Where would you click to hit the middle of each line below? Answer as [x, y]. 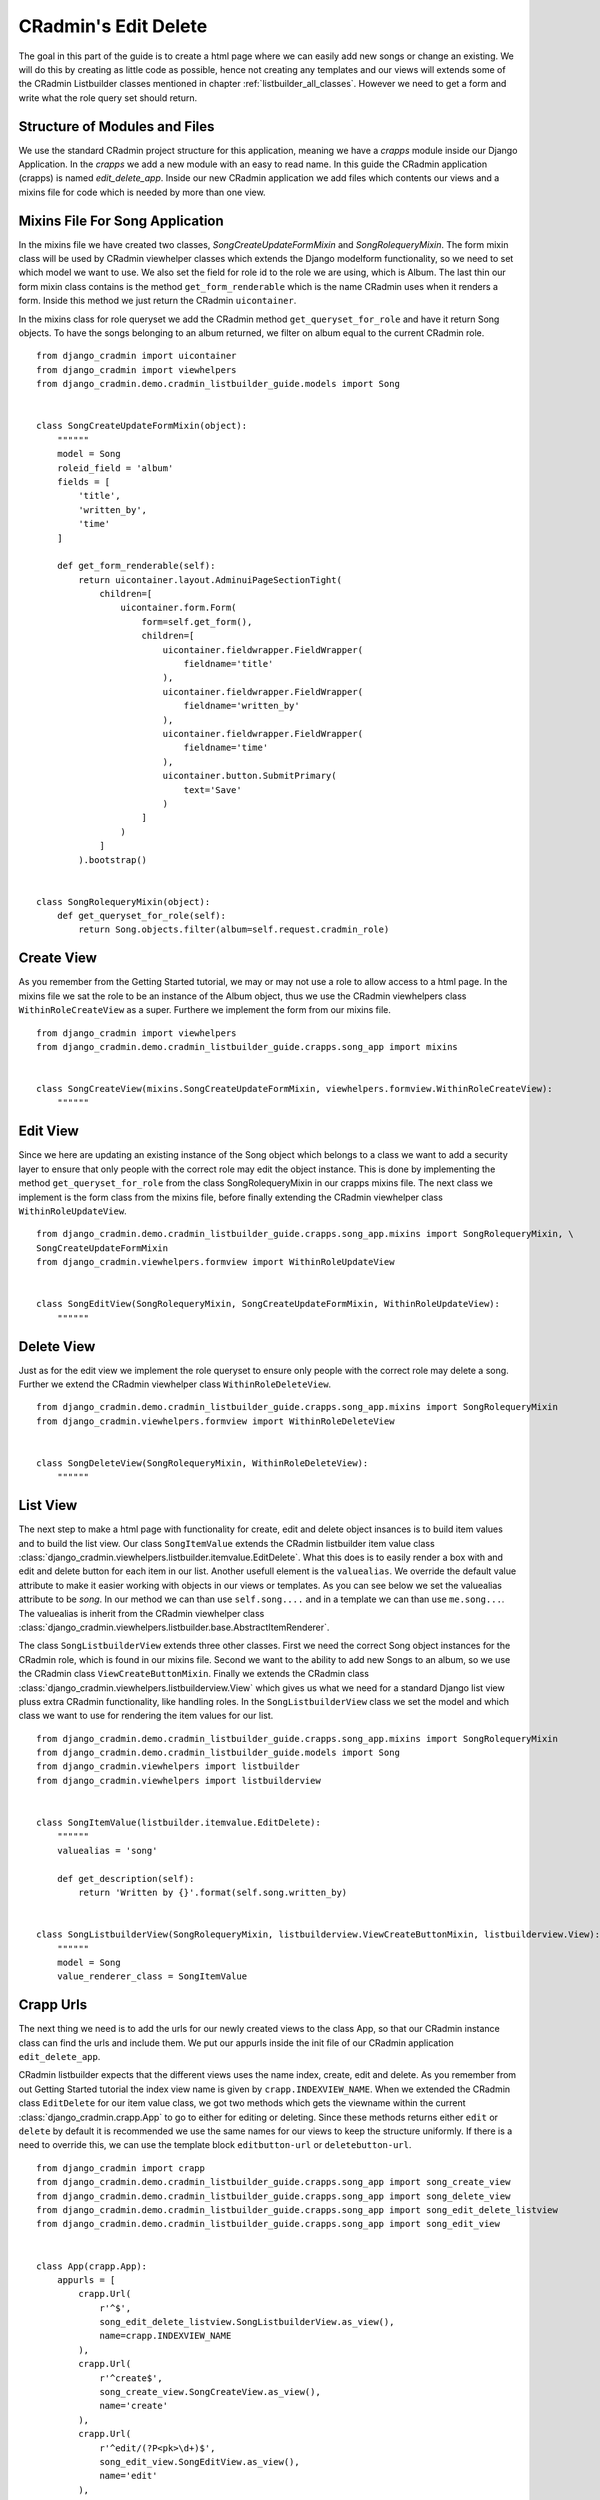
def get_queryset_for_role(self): [141, 916]
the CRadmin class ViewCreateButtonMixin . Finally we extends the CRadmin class [194, 1674]
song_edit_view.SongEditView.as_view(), [199, 2461]
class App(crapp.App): [92, 2266]
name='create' [134, 2406]
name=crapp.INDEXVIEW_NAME [165, 2336]
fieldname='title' [228, 664]
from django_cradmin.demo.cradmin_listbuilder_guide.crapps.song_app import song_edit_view [268, 2224]
